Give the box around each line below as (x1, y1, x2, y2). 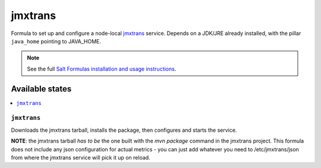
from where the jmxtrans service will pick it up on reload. (11, 154, 151, 161)
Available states (11, 84, 72, 94)
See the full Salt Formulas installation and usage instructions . (27, 65, 177, 72)
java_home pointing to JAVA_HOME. (11, 37, 101, 45)
